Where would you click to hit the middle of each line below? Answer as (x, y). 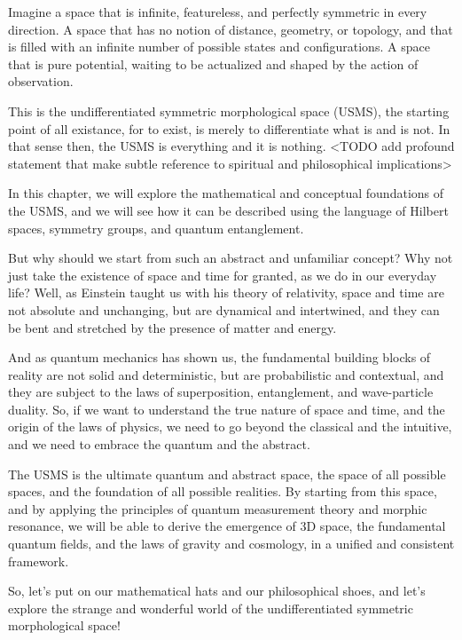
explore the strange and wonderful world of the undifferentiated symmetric (211, 608)
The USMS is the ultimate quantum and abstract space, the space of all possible (227, 474)
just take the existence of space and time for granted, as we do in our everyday (223, 275)
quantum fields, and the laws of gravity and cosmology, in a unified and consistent (231, 544)
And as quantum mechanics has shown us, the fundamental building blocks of (219, 357)
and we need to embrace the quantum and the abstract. (159, 444)
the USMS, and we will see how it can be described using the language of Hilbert (228, 210)
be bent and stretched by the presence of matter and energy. (172, 327)
